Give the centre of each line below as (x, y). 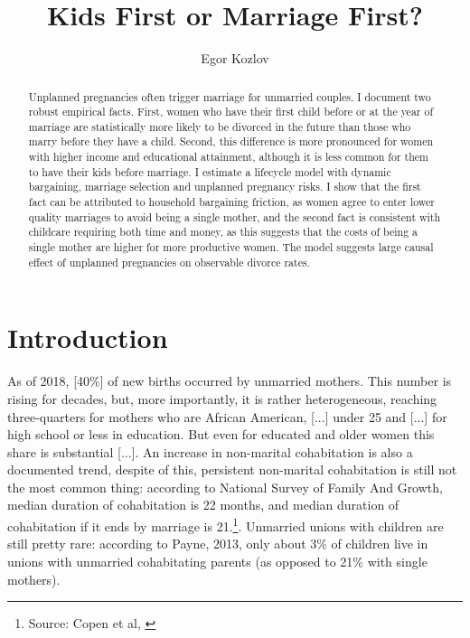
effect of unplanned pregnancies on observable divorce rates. (169, 262)
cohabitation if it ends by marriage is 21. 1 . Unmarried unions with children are (226, 525)
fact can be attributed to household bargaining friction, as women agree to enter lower (232, 202)
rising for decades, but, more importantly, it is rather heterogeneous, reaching (222, 398)
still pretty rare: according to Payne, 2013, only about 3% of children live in (218, 544)
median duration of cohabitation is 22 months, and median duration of (203, 505)
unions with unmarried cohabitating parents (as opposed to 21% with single (217, 561)
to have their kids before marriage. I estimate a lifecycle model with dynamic (210, 171)
